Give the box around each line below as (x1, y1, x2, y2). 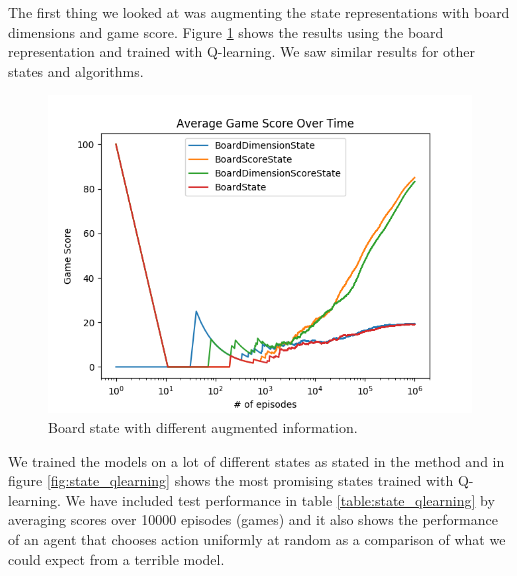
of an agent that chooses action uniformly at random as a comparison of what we (8, 528, 506, 549)
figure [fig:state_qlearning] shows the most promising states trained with (8, 470, 454, 491)
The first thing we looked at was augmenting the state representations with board (8, 2, 510, 22)
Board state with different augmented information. (48, 416, 358, 437)
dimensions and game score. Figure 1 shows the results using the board (8, 21, 444, 42)
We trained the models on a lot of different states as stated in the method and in (8, 450, 505, 471)
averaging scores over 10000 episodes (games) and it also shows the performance (8, 509, 498, 530)
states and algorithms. (8, 60, 144, 81)
